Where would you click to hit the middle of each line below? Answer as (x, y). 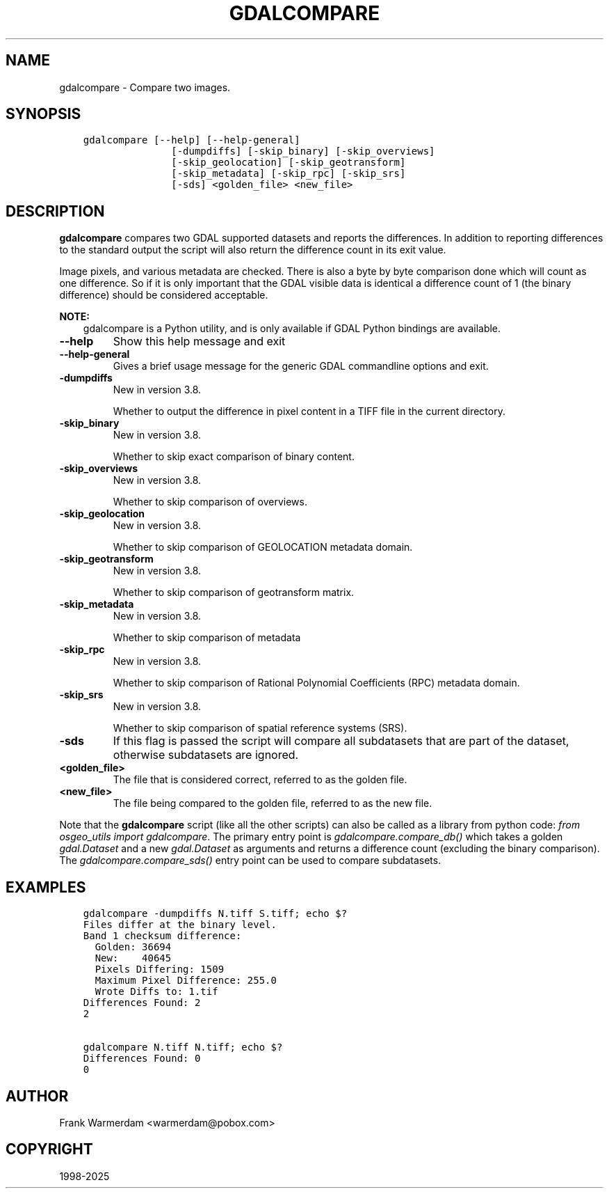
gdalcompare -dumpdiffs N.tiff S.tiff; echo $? (215, 914)
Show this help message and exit (199, 341)
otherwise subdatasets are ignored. (206, 755)
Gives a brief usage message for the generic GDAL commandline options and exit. (301, 366)
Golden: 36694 (133, 947)
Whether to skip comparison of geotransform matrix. (234, 592)
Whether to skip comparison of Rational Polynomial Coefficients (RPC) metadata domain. (316, 683)
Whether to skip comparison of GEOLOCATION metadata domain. (263, 547)
